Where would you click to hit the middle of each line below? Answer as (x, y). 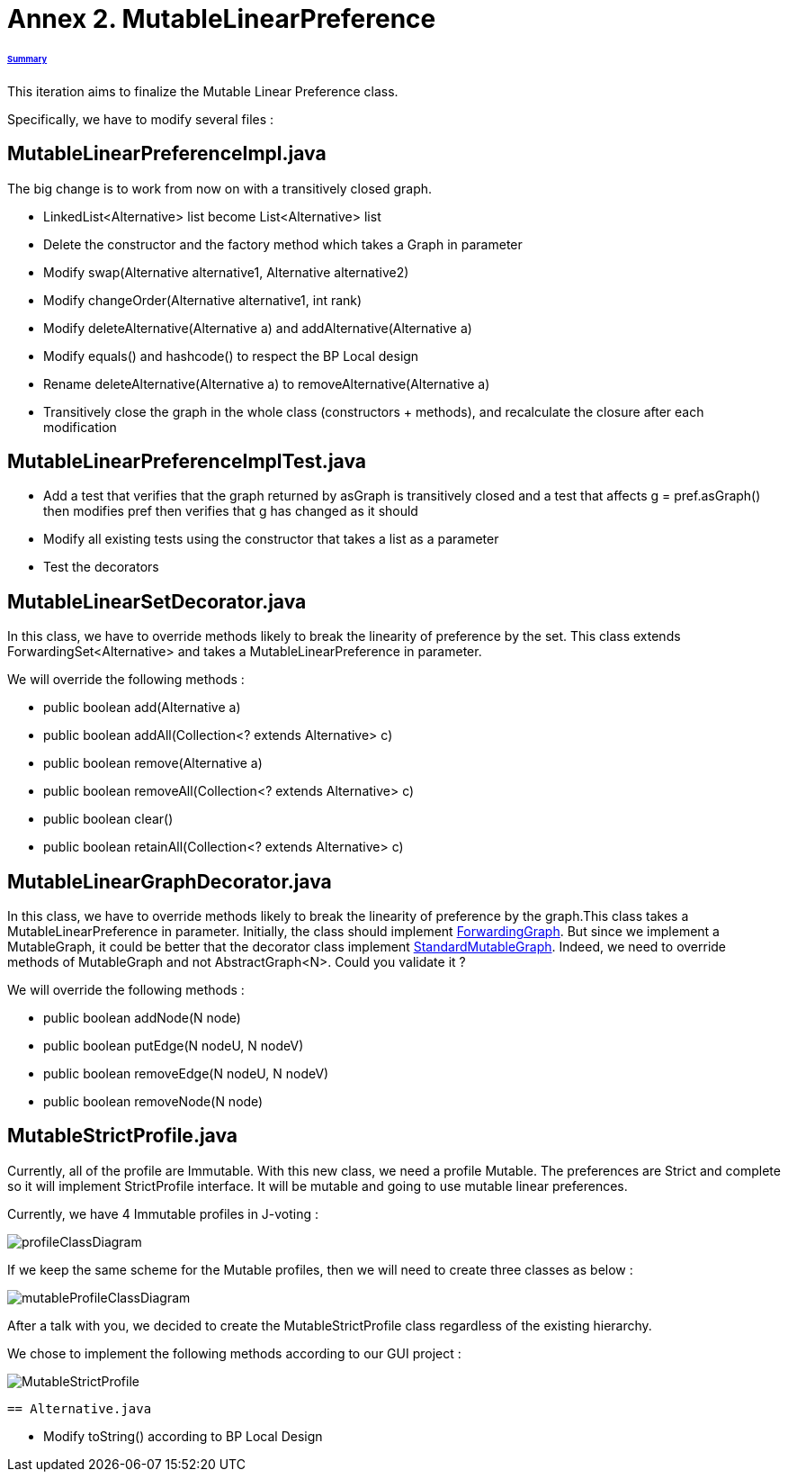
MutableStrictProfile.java (122, 1136)
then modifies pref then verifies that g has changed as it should (231, 511)
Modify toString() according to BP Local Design (183, 1436)
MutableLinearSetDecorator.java (157, 601)
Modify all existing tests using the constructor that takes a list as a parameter (271, 539)
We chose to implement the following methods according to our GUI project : (234, 1353)
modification (80, 427)
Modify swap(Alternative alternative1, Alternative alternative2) (226, 272)
